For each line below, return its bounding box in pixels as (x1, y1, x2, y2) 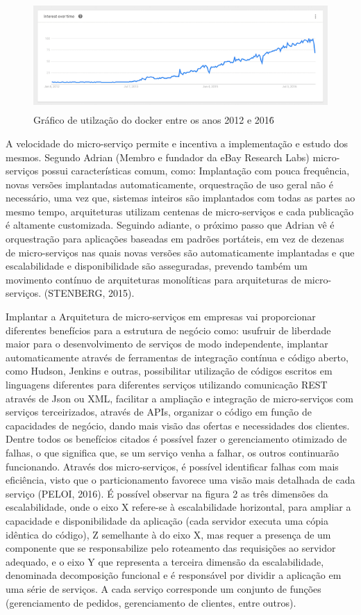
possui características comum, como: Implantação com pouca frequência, (41, 163, 350, 178)
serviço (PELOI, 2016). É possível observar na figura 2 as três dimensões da (6, 486, 328, 500)
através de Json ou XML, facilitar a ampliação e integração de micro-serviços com (6, 391, 353, 405)
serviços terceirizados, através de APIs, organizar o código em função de (6, 404, 312, 419)
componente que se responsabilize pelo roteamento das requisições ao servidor (6, 541, 336, 555)
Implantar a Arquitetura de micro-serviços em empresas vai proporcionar (6, 309, 316, 324)
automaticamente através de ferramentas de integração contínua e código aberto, (6, 350, 349, 364)
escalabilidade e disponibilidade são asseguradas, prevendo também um (6, 259, 308, 273)
